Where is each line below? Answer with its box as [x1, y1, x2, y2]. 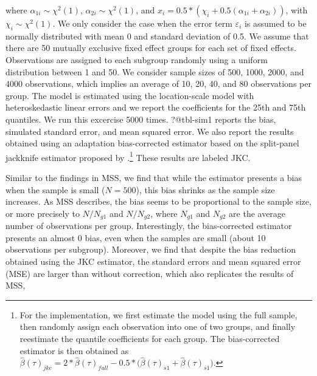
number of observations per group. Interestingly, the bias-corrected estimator [5, 219, 292, 232]
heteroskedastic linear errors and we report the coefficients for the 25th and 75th [5, 101, 306, 114]
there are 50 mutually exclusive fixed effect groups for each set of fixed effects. [5, 41, 296, 54]
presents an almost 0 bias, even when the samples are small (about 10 [5, 231, 266, 244]
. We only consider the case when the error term [52, 17, 232, 29]
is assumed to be [244, 17, 307, 29]
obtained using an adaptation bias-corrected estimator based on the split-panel [5, 137, 299, 149]
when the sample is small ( [5, 183, 105, 196]
